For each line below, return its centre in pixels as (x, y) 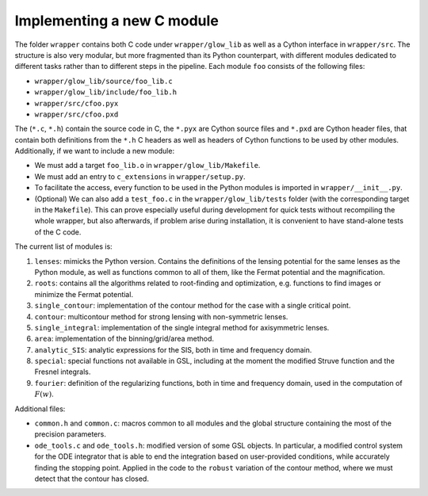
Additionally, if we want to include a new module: (94, 151)
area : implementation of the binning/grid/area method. (124, 339)
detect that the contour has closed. (92, 479)
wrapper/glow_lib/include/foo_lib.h (106, 92)
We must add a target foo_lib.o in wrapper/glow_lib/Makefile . (147, 166)
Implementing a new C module (117, 21)
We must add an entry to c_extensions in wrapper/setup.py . (140, 176)
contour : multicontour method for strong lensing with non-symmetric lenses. (161, 316)
